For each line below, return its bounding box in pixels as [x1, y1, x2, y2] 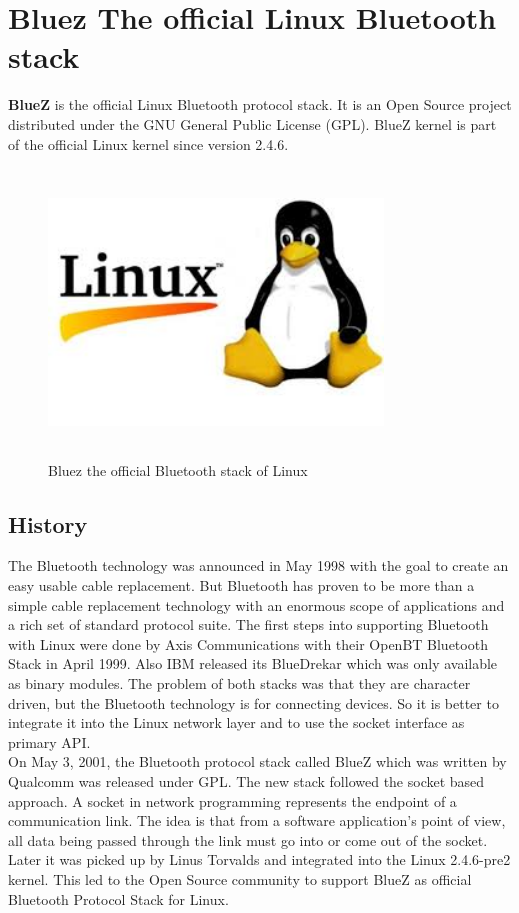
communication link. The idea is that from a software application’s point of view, [8, 810, 506, 831]
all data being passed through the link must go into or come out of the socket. [8, 829, 488, 850]
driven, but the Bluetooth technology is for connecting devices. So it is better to [8, 692, 499, 713]
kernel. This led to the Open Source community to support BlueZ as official [8, 868, 472, 889]
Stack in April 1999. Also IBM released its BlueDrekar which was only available [8, 653, 498, 674]
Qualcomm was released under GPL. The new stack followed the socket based [8, 771, 485, 792]
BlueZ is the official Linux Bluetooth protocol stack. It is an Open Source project [8, 94, 512, 115]
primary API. [8, 731, 91, 752]
